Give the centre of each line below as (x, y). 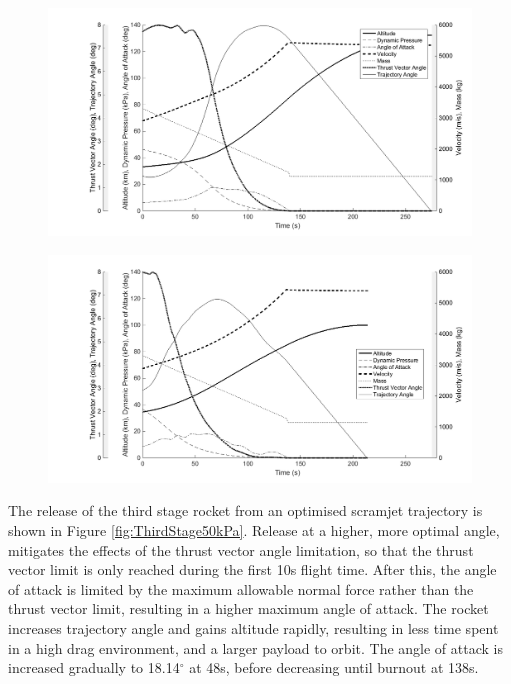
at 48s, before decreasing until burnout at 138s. (334, 667)
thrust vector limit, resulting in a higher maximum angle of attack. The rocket (248, 608)
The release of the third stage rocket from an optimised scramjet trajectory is (245, 510)
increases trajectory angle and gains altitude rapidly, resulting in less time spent (253, 628)
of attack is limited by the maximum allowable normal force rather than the (241, 588)
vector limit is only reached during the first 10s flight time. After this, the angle (252, 569)
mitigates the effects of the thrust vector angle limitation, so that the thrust (241, 549)
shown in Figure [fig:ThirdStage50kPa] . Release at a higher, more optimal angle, (254, 530)
